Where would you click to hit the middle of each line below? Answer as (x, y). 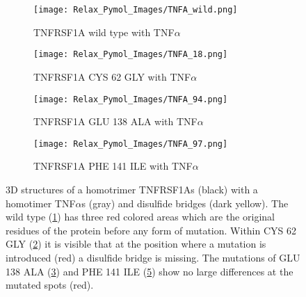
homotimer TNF (41, 203)
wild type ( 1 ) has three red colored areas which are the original (140, 217)
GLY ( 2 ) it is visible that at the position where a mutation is (136, 244)
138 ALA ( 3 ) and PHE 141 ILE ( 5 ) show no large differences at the (150, 271)
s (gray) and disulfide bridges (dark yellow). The (185, 203)
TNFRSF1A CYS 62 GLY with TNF (112, 76)
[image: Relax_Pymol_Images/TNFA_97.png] (131, 144)
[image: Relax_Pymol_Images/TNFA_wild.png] (136, 10)
